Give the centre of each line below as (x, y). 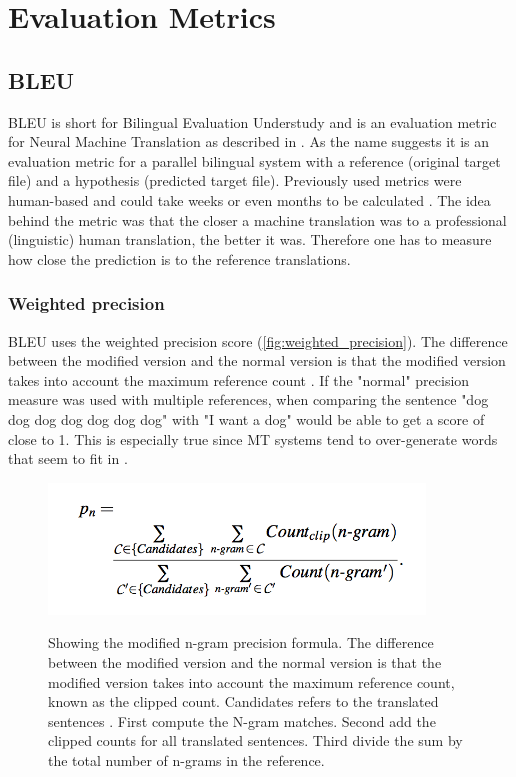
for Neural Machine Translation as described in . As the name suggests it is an (249, 141)
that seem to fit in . (68, 458)
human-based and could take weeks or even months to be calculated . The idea (249, 199)
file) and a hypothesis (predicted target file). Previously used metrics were (235, 180)
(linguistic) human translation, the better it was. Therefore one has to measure (250, 239)
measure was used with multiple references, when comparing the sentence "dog (248, 399)
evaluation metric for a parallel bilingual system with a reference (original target (254, 160)
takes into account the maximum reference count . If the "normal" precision (239, 379)
